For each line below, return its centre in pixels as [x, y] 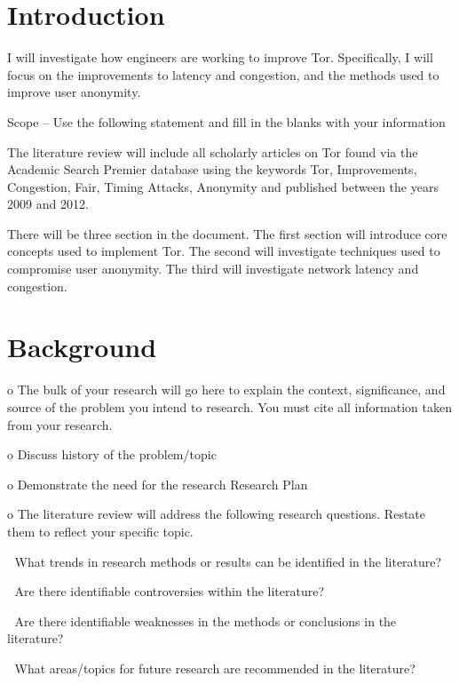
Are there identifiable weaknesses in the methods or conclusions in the [206, 620]
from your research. [60, 424]
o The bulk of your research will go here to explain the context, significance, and [226, 390]
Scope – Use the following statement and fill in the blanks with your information [226, 121]
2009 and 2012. [48, 204]
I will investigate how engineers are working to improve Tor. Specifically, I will [220, 57]
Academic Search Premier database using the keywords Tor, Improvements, [212, 169]
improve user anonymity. [74, 92]
